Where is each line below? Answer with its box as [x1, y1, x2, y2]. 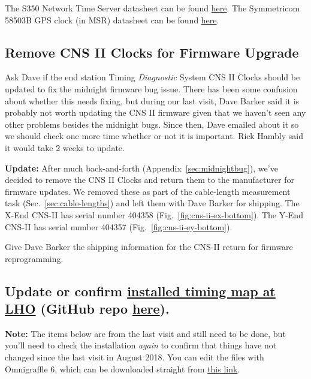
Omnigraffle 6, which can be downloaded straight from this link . [5, 362, 240, 375]
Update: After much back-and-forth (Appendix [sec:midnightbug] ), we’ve [5, 161, 278, 174]
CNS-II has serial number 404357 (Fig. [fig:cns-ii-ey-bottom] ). [5, 220, 233, 233]
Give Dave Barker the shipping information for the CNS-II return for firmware [5, 240, 293, 253]
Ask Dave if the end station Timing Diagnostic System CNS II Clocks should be [5, 71, 300, 83]
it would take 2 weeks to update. [5, 141, 125, 154]
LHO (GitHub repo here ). [5, 299, 170, 318]
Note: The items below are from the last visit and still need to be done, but [5, 327, 286, 339]
